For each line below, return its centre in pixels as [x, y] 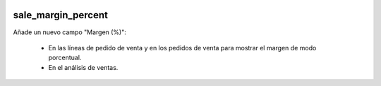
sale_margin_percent [61, 15]
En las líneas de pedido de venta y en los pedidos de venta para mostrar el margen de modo [182, 48]
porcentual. [65, 58]
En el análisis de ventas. [83, 67]
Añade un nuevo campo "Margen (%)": [70, 32]
